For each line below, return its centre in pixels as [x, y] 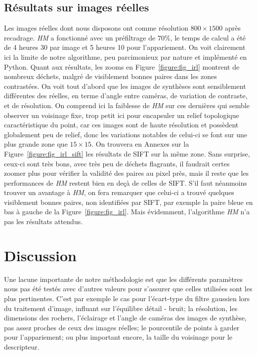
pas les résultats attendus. [43, 221]
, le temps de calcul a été [208, 37]
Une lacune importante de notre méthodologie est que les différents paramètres [124, 279]
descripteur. [22, 346]
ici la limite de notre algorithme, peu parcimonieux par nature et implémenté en [126, 57]
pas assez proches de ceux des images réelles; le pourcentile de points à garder [122, 327]
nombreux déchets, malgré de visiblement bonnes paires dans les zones [110, 76]
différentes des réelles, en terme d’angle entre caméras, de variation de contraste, [126, 96]
